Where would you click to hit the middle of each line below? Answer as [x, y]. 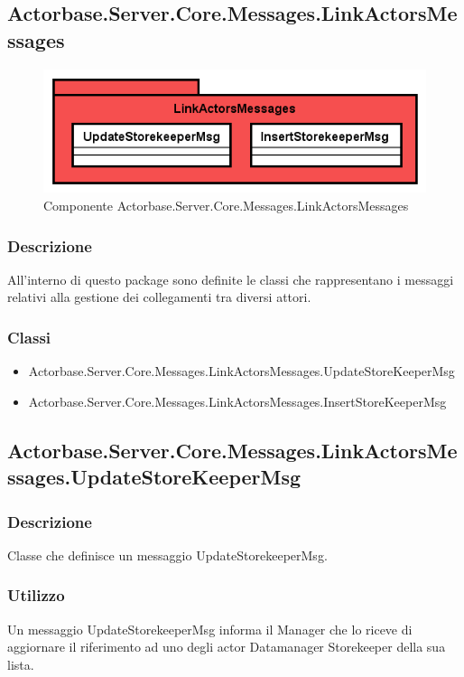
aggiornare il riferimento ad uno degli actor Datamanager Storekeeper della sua [227, 647]
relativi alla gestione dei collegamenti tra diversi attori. [159, 297]
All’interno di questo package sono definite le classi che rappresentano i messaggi [231, 279]
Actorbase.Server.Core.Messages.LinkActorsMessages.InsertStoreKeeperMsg [237, 401]
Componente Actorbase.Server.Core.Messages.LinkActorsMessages [226, 206]
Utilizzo [36, 595]
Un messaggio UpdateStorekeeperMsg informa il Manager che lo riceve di [210, 629]
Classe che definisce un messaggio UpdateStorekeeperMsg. [167, 555]
